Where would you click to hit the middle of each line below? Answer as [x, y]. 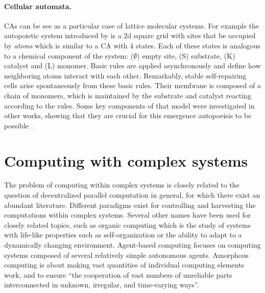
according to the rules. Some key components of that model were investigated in [129, 105]
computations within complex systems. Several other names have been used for [128, 215]
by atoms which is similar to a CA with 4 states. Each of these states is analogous [132, 45]
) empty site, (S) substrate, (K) [186, 55]
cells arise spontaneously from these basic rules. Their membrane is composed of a [132, 85]
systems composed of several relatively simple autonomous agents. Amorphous [127, 255]
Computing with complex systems [126, 160]
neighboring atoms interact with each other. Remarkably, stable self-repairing [125, 75]
